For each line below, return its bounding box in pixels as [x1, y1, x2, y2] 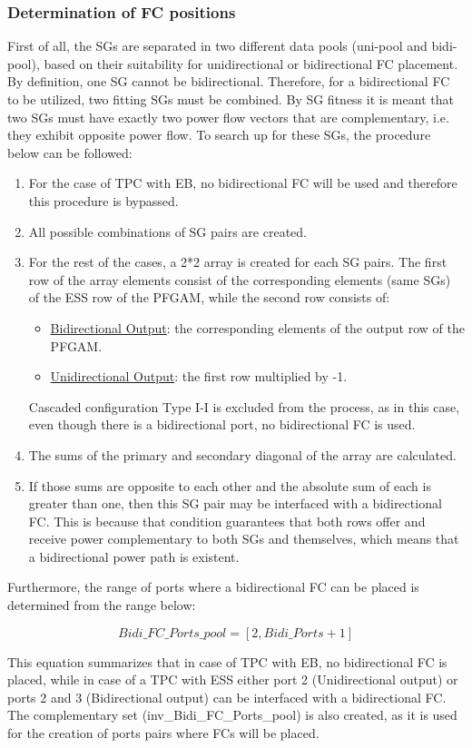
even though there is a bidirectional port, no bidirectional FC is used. [28, 415, 416, 434]
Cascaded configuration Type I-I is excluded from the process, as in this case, [28, 397, 460, 416]
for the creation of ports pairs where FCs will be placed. [7, 723, 320, 743]
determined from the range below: [7, 595, 196, 615]
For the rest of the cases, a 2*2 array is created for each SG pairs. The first [28, 252, 447, 271]
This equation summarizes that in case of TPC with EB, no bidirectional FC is [7, 652, 447, 671]
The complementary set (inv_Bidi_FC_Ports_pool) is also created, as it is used [7, 705, 457, 724]
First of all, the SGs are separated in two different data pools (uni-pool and [7, 36, 428, 55]
